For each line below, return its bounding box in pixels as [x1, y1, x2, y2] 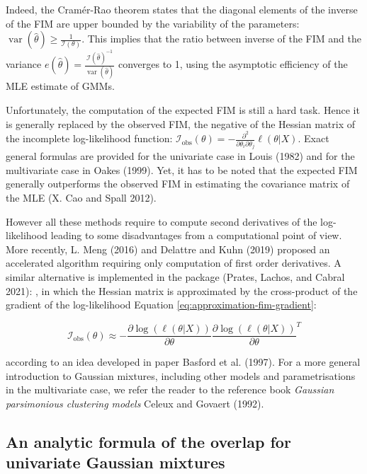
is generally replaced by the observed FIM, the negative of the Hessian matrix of [6, 116, 355, 131]
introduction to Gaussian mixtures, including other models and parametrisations [6, 368, 356, 383]
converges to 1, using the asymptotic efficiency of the [118, 57, 348, 71]
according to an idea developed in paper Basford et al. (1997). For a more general [6, 354, 361, 369]
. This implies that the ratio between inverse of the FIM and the [81, 31, 361, 46]
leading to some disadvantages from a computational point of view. [50, 228, 342, 243]
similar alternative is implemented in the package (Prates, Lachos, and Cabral [6, 269, 345, 284]
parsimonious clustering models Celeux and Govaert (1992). [6, 396, 264, 411]
